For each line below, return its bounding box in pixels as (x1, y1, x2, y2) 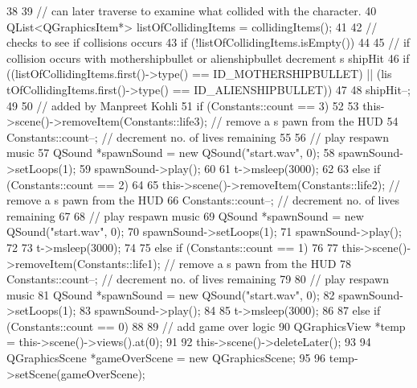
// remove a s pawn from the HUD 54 (211, 113, 399, 130)
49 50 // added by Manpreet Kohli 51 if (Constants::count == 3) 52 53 (6, 97, 359, 114)
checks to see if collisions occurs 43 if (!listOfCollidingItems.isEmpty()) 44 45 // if (6, 34, 411, 51)
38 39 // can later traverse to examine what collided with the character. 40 (6, 2, 377, 19)
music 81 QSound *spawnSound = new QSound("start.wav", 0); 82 (6, 286, 335, 303)
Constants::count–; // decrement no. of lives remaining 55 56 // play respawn (6, 128, 390, 145)
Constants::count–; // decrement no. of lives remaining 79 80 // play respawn (6, 270, 390, 287)
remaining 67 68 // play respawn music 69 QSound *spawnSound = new (6, 207, 364, 224)
